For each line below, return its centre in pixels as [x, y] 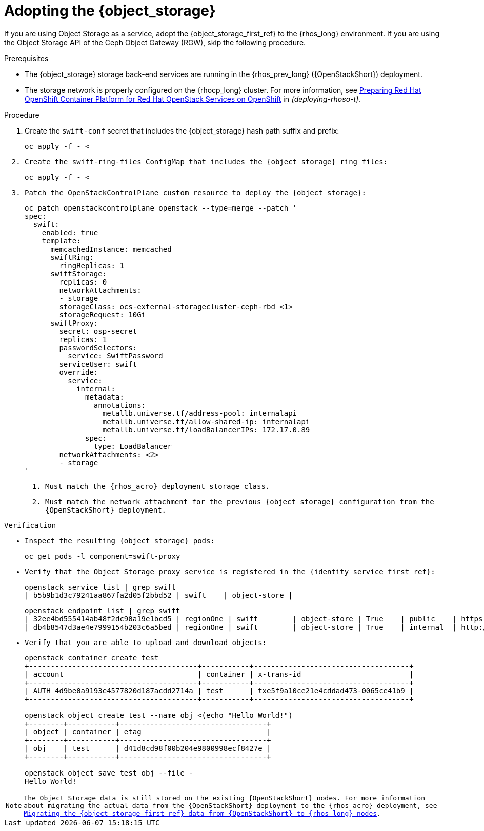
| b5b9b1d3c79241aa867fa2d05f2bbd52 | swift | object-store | [159, 595]
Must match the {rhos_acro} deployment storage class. [158, 486]
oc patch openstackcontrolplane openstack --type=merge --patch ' [161, 208]
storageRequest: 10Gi [103, 315]
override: [79, 372]
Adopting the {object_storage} [110, 11]
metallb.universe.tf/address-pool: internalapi [200, 413]
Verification [30, 525]
